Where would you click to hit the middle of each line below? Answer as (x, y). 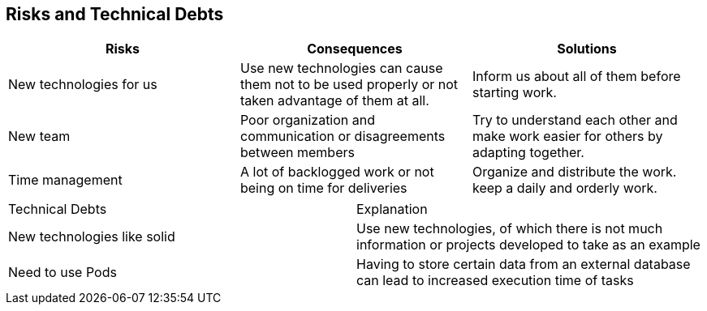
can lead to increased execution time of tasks (495, 281)
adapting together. (528, 153)
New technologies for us (83, 85)
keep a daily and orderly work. (565, 188)
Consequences (355, 49)
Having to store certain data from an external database (524, 264)
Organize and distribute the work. (574, 172)
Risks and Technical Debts (115, 14)
